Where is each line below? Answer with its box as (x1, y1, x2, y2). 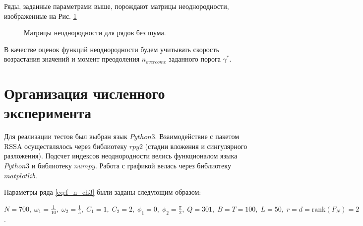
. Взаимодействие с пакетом (155, 131, 240, 142)
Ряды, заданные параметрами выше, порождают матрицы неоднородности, (4, 1, 229, 11)
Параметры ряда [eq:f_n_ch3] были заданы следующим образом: (4, 187, 201, 197)
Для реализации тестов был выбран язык (4, 131, 127, 142)
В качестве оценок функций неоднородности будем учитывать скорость (4, 44, 219, 54)
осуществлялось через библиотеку (24, 141, 127, 151)
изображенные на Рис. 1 (4, 10, 77, 21)
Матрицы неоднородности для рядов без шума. (24, 27, 166, 38)
